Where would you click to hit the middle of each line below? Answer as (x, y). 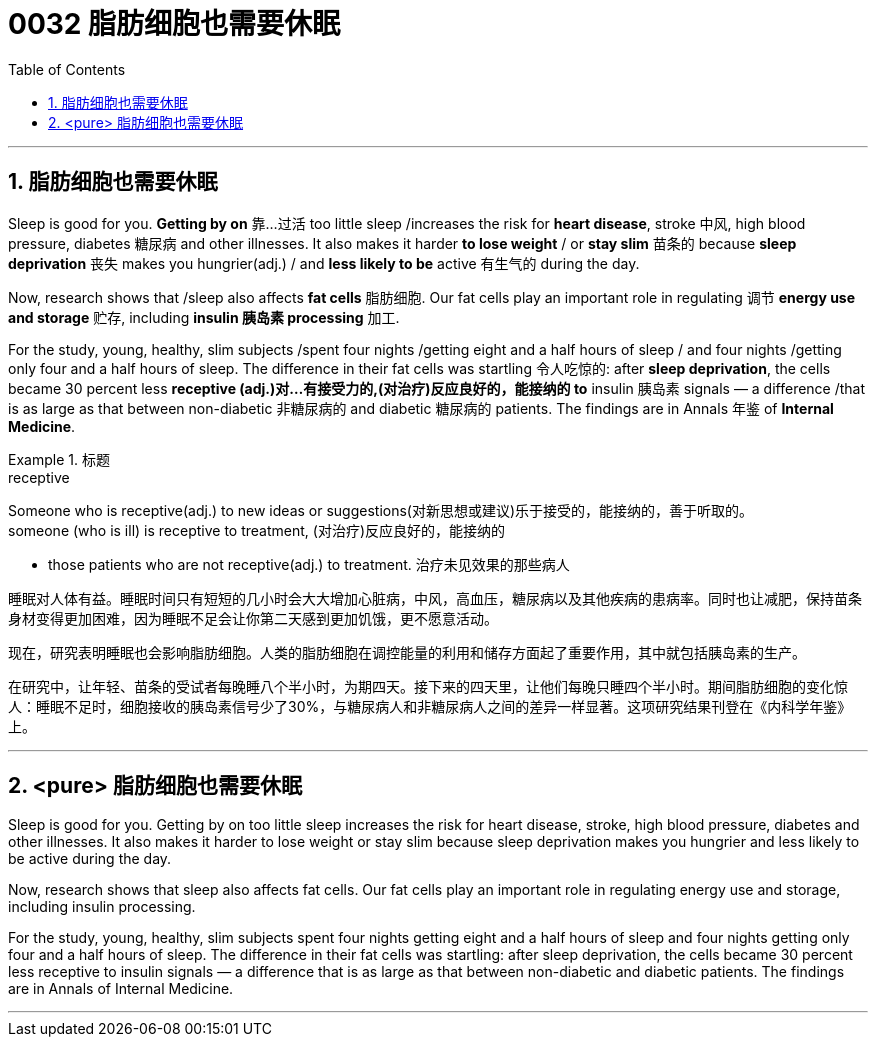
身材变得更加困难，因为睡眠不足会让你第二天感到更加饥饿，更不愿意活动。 (253, 618)
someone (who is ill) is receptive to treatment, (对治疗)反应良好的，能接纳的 (256, 530)
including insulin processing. (102, 907)
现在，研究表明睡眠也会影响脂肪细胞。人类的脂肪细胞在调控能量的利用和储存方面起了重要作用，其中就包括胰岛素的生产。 (407, 652)
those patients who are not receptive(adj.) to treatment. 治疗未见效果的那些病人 (309, 564)
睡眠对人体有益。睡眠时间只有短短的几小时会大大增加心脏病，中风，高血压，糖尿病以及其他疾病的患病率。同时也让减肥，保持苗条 (435, 598)
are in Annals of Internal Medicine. (121, 989)
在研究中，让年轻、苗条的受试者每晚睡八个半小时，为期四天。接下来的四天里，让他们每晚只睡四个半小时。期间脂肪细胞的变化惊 (428, 686)
